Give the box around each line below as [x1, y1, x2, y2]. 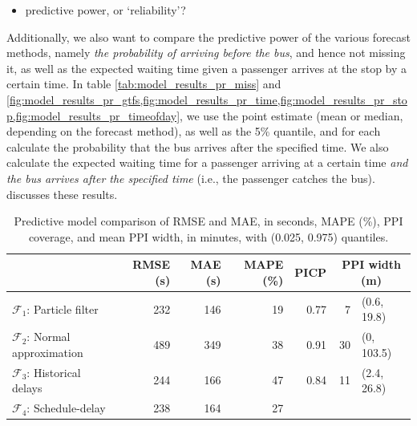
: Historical [26, 363, 81, 380]
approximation [12, 343, 83, 360]
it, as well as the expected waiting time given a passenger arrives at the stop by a [6, 59, 407, 76]
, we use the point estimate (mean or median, [180, 107, 403, 124]
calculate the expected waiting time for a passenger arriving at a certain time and [6, 154, 408, 171]
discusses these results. [6, 185, 118, 202]
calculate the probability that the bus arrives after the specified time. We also [6, 138, 389, 155]
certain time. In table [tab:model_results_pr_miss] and [6, 75, 281, 92]
